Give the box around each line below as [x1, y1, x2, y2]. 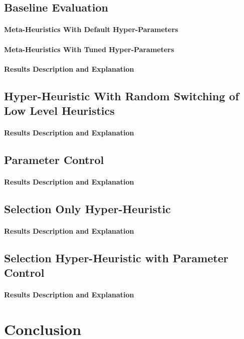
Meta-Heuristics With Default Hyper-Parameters [4, 24, 178, 35]
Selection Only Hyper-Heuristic [4, 201, 171, 217]
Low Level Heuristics [4, 103, 115, 118]
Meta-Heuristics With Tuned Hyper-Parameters [4, 44, 174, 54]
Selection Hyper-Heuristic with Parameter [4, 250, 228, 266]
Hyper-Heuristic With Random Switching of [4, 88, 239, 103]
